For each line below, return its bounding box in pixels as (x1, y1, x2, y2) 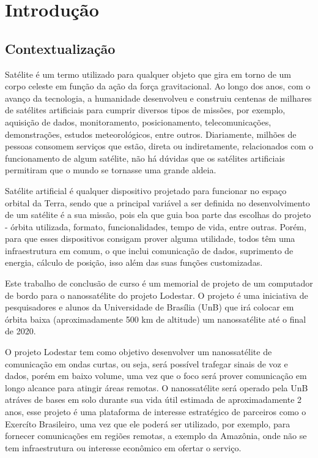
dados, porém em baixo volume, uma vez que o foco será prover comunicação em (5, 369, 307, 382)
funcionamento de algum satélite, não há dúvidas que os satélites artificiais (5, 151, 285, 164)
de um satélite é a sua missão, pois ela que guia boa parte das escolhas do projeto (5, 208, 311, 221)
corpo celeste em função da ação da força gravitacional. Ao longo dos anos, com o (5, 80, 311, 92)
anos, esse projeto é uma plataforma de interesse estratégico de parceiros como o (5, 405, 306, 418)
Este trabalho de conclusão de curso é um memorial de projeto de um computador (5, 277, 313, 290)
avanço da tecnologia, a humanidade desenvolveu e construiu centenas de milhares (5, 91, 312, 104)
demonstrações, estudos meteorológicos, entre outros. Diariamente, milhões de (5, 127, 297, 140)
